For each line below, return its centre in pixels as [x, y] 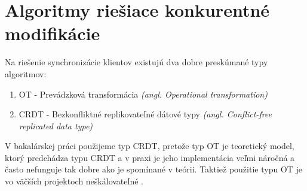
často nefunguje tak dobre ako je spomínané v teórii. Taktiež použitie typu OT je [154, 169]
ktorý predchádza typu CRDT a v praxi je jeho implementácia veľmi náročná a [150, 157]
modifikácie [53, 33]
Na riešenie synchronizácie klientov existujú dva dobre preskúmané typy [136, 62]
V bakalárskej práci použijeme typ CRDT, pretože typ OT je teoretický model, [150, 146]
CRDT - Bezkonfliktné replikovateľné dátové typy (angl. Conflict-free [145, 114]
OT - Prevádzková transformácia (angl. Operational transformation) [143, 94]
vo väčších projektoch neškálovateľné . [74, 181]
